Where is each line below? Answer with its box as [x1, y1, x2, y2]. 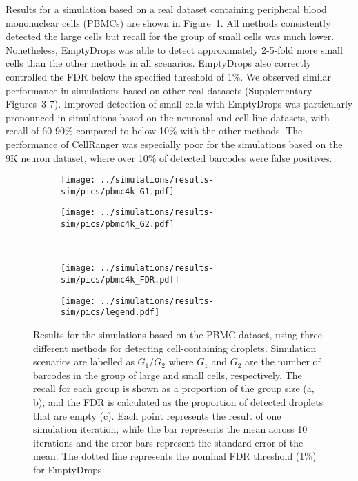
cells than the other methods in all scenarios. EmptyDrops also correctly [6, 56, 312, 70]
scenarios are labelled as [33, 354, 135, 369]
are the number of [245, 354, 321, 369]
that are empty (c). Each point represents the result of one [33, 408, 281, 422]
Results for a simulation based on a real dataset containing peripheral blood [6, 2, 327, 16]
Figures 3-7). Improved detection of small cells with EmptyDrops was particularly [6, 96, 353, 111]
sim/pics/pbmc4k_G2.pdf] [61, 219, 175, 229]
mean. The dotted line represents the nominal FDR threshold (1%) [33, 449, 317, 463]
